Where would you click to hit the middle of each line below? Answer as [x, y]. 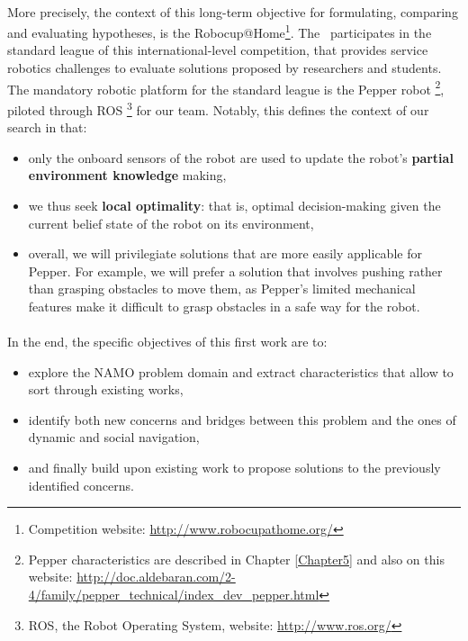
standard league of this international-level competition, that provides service [218, 50]
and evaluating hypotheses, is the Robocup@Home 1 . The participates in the [220, 31]
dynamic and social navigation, [114, 437]
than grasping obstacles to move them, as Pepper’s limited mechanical [222, 289]
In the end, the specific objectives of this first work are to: [167, 342]
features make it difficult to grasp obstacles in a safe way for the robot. [224, 306]
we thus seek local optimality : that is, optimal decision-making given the [234, 205]
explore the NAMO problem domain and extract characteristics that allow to [241, 371]
